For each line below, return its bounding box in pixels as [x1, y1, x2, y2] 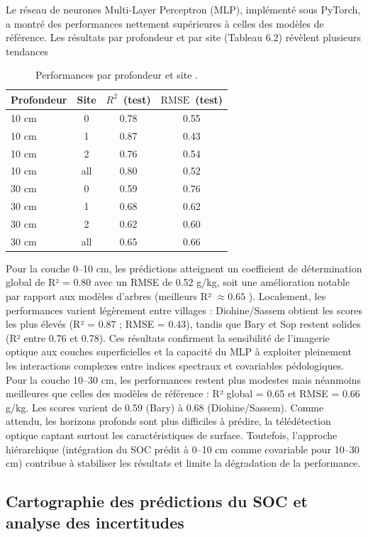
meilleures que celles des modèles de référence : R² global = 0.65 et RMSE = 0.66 [6, 386, 360, 401]
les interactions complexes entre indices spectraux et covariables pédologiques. [6, 358, 345, 372]
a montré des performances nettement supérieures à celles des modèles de [6, 16, 324, 31]
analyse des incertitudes [6, 511, 184, 533]
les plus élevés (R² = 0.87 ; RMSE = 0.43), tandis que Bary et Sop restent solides [6, 316, 361, 331]
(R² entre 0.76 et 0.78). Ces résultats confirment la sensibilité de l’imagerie [6, 330, 330, 345]
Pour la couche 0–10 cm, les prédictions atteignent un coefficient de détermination [6, 260, 362, 275]
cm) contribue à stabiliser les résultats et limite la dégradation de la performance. [6, 455, 361, 470]
